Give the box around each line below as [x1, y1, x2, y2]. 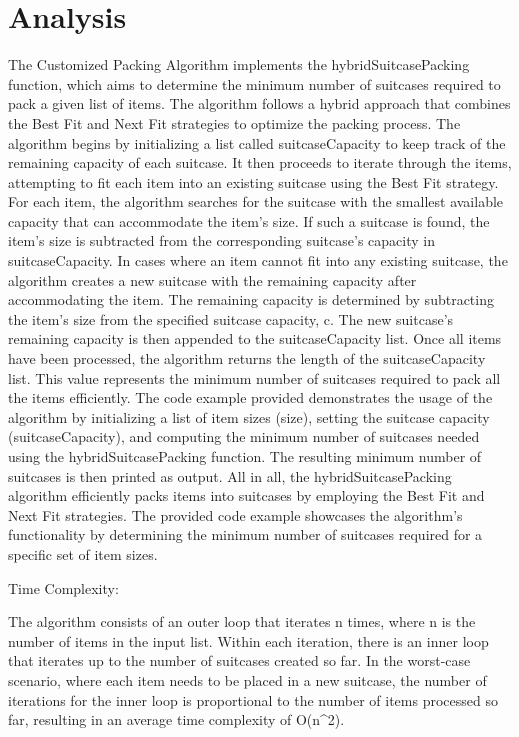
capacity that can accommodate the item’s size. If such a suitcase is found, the [8, 210, 490, 231]
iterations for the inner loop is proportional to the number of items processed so [8, 689, 498, 710]
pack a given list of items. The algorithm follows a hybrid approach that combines [8, 93, 511, 114]
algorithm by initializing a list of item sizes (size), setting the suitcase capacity [8, 406, 490, 427]
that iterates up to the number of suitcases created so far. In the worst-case [8, 650, 471, 671]
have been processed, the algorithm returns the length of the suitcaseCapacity [8, 348, 486, 369]
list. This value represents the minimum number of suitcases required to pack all [8, 367, 501, 388]
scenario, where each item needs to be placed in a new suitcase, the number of [8, 669, 487, 690]
